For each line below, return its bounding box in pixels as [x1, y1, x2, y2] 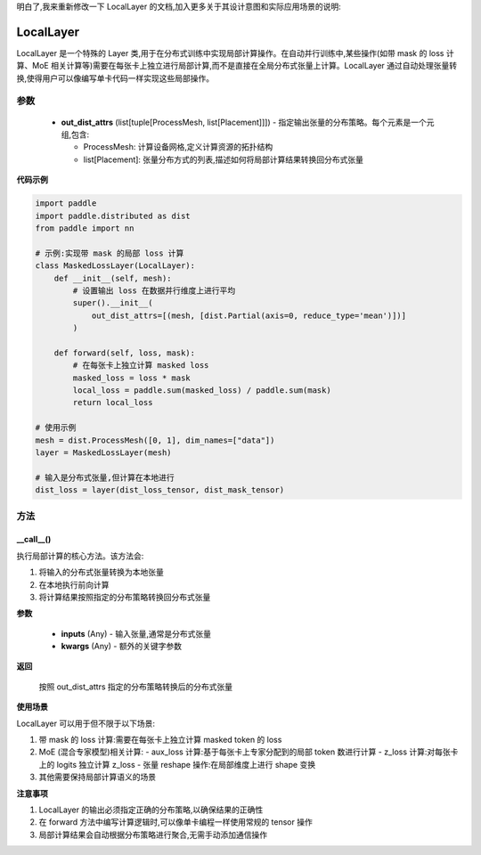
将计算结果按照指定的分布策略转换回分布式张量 [38, 591, 211, 602]
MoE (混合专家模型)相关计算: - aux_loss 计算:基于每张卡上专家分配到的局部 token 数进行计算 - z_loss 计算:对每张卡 [38, 746, 459, 757]
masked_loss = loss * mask [72, 372, 191, 383]
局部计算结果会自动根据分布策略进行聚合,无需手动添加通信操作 [38, 829, 268, 840]
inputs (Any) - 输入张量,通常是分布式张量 [61, 628, 212, 639]
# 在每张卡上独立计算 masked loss [72, 361, 209, 370]
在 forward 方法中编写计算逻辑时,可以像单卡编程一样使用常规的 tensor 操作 [38, 817, 314, 827]
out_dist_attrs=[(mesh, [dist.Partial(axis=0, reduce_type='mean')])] [91, 310, 407, 321]
